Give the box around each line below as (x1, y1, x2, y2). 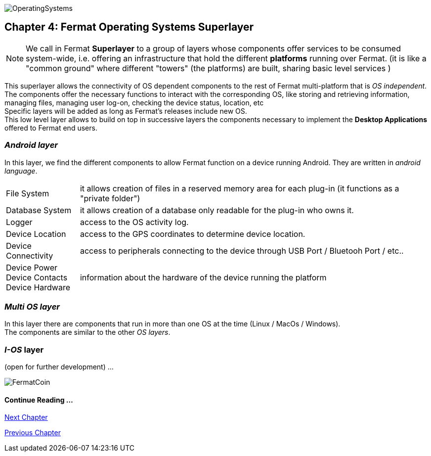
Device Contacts (6, 272, 68, 282)
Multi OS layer (4, 301, 60, 312)
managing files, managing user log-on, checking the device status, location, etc (4, 98, 264, 107)
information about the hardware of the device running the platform (80, 272, 327, 282)
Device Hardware (6, 282, 70, 292)
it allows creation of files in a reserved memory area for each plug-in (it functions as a (80, 183, 399, 193)
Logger (6, 217, 33, 227)
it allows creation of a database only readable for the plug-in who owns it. (80, 205, 354, 215)
